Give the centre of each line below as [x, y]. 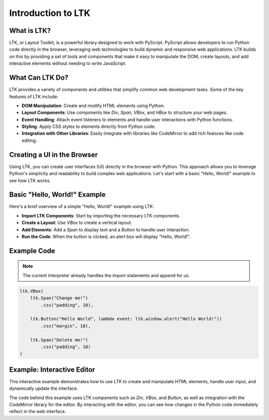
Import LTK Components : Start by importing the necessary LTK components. [101, 215]
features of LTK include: [34, 97]
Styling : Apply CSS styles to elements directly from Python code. [89, 126]
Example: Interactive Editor [52, 369]
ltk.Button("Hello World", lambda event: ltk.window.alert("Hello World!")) [126, 319]
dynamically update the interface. [44, 389]
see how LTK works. [30, 180]
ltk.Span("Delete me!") [59, 340]
